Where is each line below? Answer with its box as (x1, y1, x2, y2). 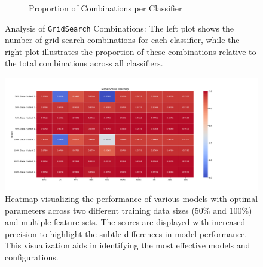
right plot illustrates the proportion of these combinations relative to (5, 45, 256, 57)
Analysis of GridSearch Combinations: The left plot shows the (5, 22, 234, 34)
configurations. (5, 250, 59, 263)
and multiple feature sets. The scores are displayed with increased (5, 216, 246, 228)
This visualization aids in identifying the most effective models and (5, 239, 250, 251)
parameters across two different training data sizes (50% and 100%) (5, 204, 252, 216)
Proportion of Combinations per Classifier (29, 2, 182, 14)
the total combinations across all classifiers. (5, 57, 163, 69)
